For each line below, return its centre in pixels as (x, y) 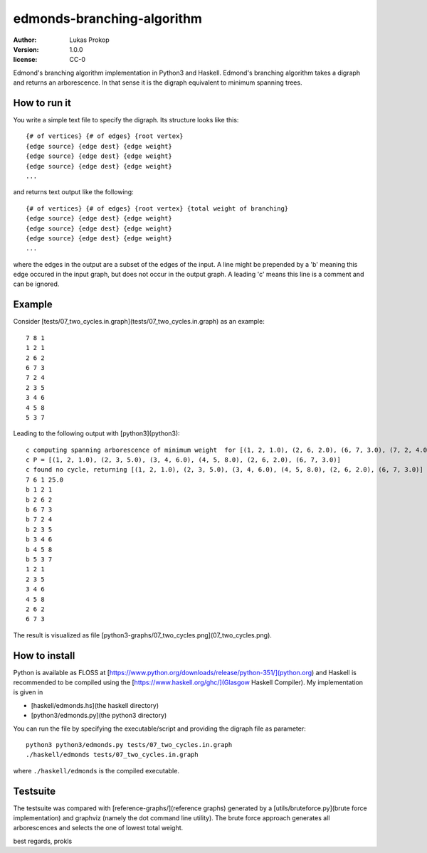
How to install (44, 656)
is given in (28, 692)
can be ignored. (36, 284)
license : (25, 60)
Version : (26, 49)
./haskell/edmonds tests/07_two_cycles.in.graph (112, 755)
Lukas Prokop (89, 40)
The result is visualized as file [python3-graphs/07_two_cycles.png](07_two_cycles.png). (142, 635)
